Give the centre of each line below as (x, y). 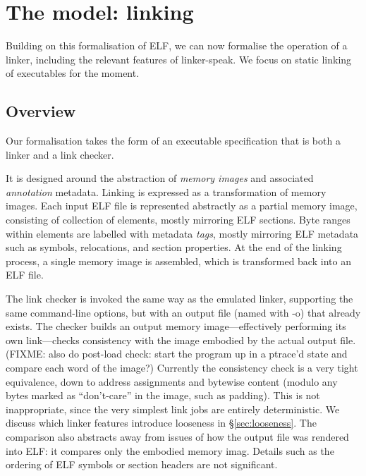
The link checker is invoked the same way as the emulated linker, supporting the (179, 299)
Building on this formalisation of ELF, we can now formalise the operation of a (177, 45)
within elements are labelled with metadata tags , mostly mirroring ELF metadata (182, 233)
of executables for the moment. (73, 73)
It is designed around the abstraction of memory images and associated (160, 178)
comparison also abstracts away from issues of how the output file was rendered (177, 436)
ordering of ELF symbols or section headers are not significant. (142, 464)
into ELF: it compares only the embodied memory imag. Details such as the (170, 450)
